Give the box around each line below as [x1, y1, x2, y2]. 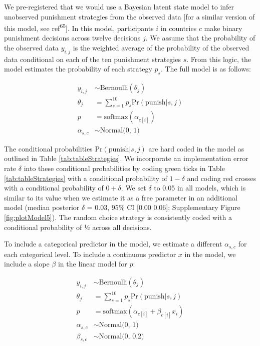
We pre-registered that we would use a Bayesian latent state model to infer [4, 1, 234, 11]
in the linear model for [58, 258, 127, 269]
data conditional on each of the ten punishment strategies [4, 53, 181, 64]
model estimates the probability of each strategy [4, 63, 152, 74]
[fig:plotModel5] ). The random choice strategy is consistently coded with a [4, 212, 232, 222]
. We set [121, 182, 146, 193]
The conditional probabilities [4, 143, 93, 153]
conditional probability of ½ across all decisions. [4, 221, 152, 232]
